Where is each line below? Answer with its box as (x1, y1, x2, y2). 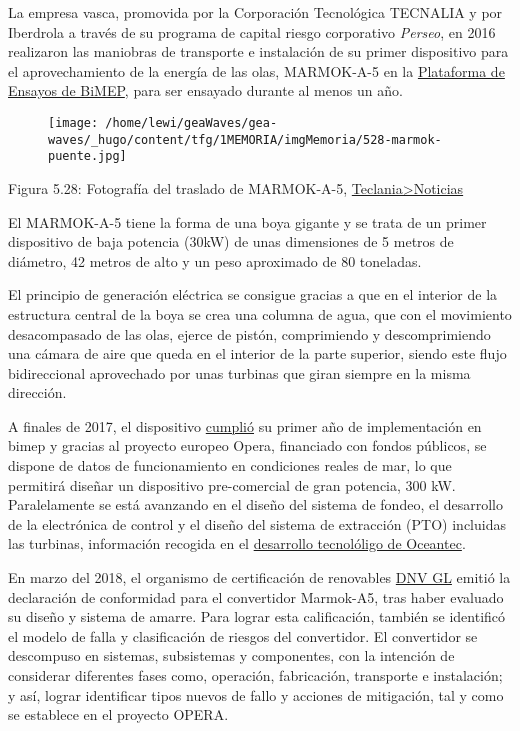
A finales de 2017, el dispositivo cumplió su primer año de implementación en (8, 415, 482, 436)
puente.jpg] (48, 149, 127, 164)
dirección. (8, 382, 67, 403)
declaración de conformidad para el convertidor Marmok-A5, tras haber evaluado (8, 586, 504, 607)
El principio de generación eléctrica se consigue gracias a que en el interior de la (8, 284, 498, 305)
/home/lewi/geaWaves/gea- (105, 115, 278, 130)
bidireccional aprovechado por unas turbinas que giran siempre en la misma (8, 362, 471, 383)
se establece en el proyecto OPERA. (8, 704, 229, 725)
